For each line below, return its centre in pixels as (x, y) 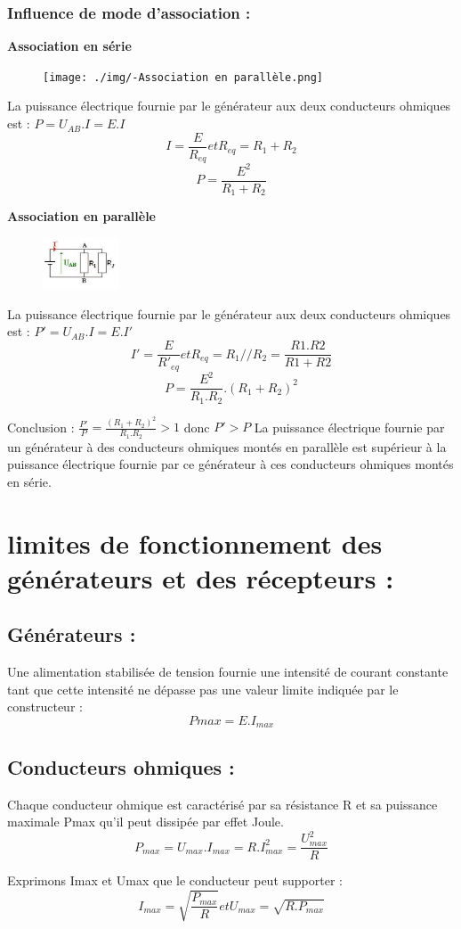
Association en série (69, 46)
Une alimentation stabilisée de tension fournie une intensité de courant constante (228, 672)
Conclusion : (41, 427)
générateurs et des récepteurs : (201, 577)
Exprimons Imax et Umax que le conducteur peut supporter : (175, 880)
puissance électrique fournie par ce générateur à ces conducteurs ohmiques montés (230, 464)
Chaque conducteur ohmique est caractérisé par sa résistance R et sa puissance (222, 804)
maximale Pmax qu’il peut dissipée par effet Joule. (146, 822)
